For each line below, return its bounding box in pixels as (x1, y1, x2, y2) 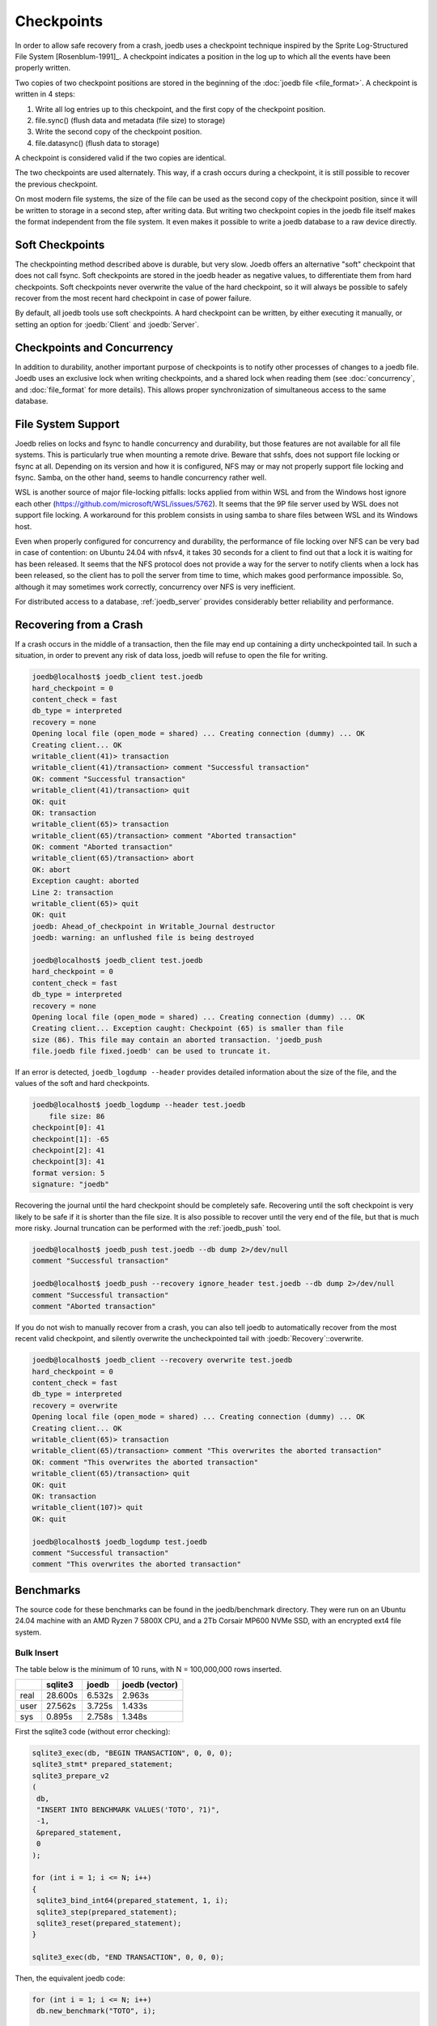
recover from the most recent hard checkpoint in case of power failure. (15, 293, 252, 303)
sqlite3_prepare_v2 (32, 1771, 109, 1780)
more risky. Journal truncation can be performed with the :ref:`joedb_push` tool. (15, 1223, 282, 1233)
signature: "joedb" (32, 1180, 109, 1189)
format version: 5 (32, 1168, 105, 1178)
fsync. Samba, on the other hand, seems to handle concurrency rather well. (15, 472, 267, 482)
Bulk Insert (15, 1648, 59, 1659)
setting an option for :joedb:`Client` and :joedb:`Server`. (15, 319, 200, 329)
